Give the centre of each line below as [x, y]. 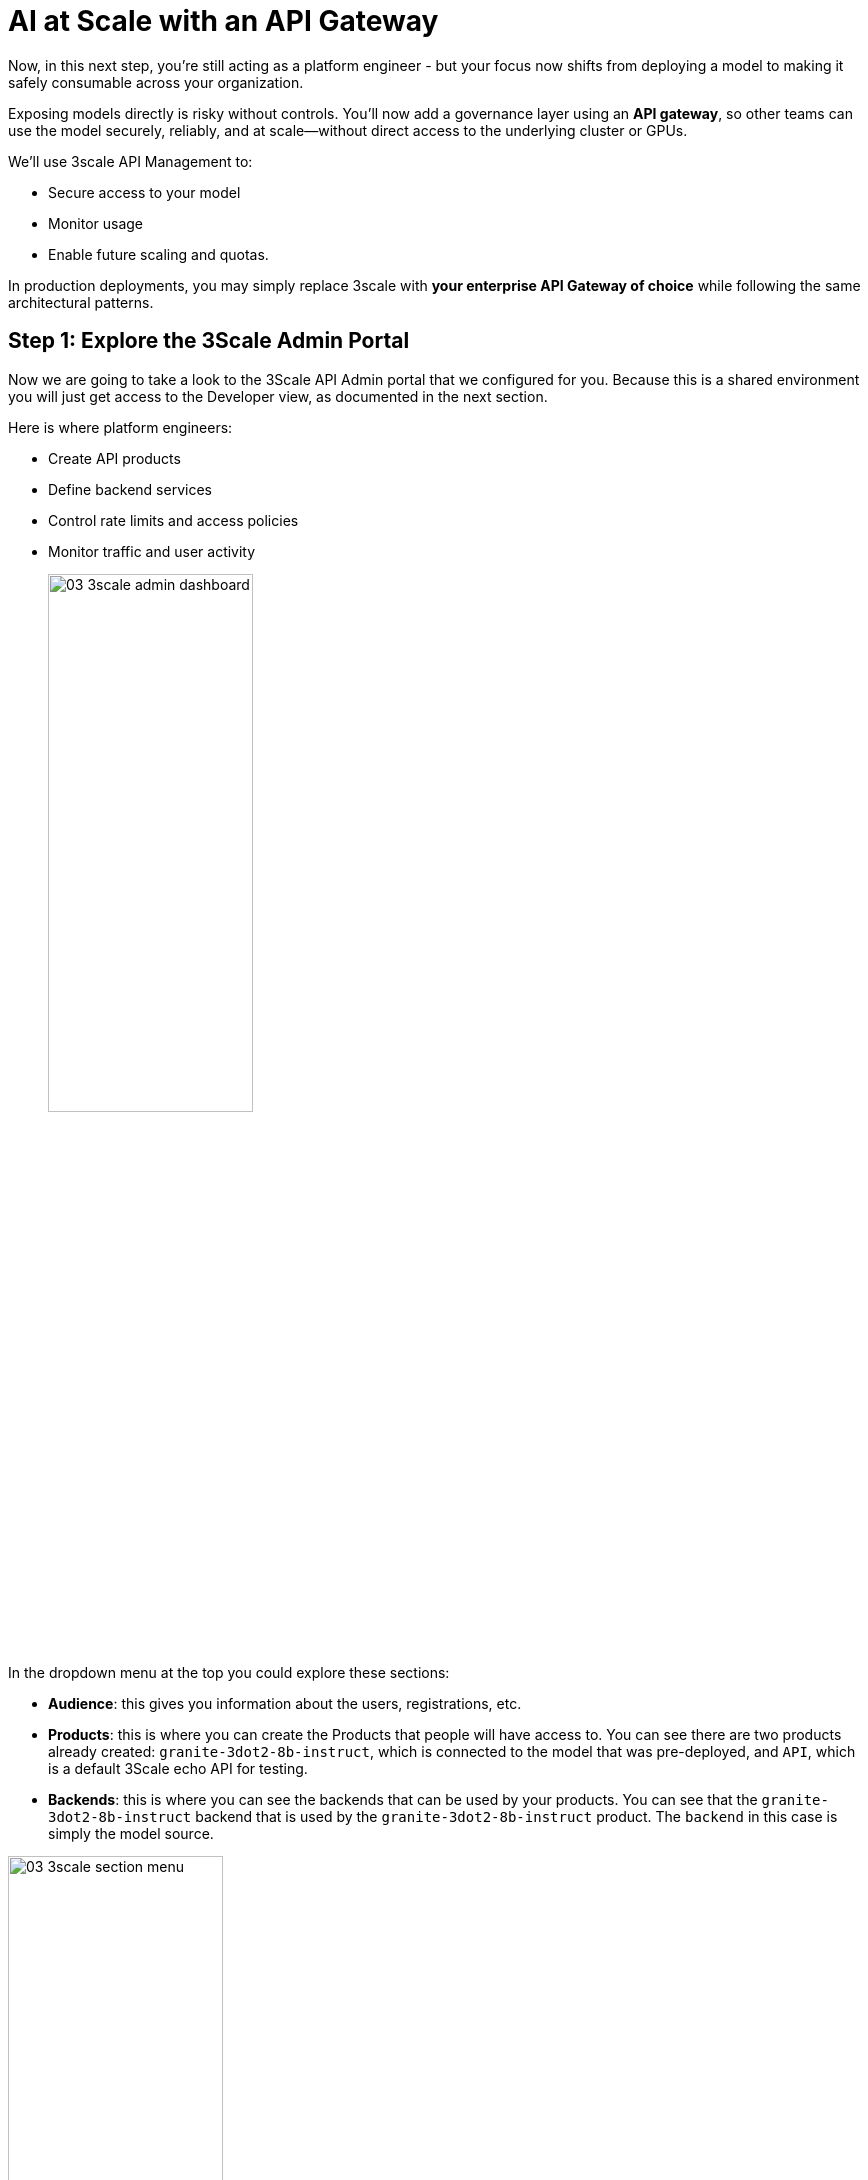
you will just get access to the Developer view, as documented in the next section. [278, 396]
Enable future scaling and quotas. [158, 254]
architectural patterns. [81, 302]
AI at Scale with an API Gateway [223, 21]
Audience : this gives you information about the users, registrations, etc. [285, 1703]
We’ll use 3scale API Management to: [130, 161]
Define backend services [130, 489]
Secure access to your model [144, 192]
